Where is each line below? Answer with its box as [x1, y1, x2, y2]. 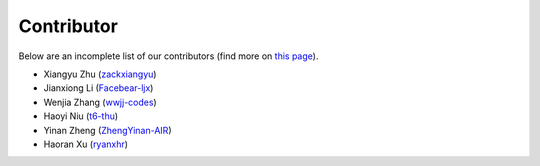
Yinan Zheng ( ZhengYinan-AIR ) [43, 124, 172, 136]
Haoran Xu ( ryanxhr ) [43, 138, 129, 150]
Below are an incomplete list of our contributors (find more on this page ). [18, 50, 319, 62]
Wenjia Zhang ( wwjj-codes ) [43, 96, 157, 108]
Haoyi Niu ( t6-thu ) [43, 110, 119, 122]
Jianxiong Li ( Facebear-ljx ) [43, 82, 154, 94]
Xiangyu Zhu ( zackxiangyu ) [43, 68, 157, 80]
